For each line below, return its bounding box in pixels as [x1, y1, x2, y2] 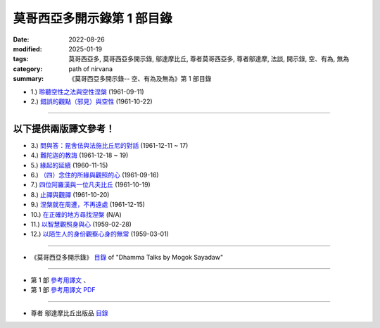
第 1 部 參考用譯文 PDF [30, 286, 96, 294]
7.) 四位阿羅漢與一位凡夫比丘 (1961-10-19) [30, 180, 151, 189]
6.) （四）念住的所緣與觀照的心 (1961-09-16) [30, 170, 159, 179]
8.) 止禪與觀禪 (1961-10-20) [30, 190, 110, 198]
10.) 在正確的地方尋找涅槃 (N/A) [30, 210, 122, 218]
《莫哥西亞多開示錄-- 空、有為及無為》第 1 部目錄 [68, 75, 212, 83]
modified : [13, 44, 42, 53]
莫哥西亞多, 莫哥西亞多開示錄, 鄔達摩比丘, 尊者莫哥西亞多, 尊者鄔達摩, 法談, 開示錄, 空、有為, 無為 [68, 55, 350, 63]
